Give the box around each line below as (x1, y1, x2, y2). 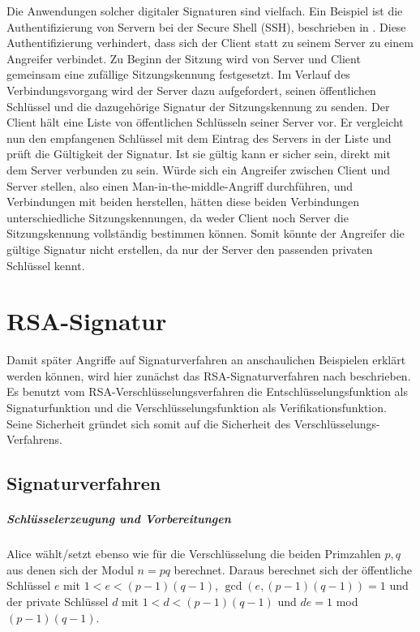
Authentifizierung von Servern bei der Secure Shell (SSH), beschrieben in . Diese (6, 18, 406, 35)
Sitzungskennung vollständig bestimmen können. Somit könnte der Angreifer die (6, 225, 405, 242)
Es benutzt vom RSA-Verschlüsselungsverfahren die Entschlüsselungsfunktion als (6, 383, 408, 400)
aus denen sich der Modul (6, 561, 134, 578)
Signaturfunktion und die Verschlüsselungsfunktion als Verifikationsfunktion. (6, 399, 387, 415)
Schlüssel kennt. (6, 256, 85, 273)
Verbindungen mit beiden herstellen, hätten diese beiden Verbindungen (6, 193, 360, 210)
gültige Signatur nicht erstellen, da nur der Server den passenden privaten (6, 240, 373, 257)
